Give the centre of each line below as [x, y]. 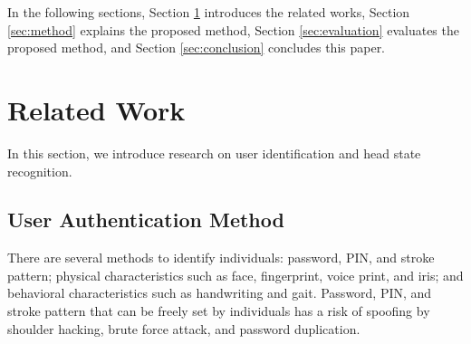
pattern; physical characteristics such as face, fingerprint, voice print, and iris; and [235, 275]
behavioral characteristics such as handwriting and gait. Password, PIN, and [220, 293]
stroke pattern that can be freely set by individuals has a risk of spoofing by [219, 311]
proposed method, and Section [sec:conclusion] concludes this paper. [197, 48]
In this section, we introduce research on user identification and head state [214, 153]
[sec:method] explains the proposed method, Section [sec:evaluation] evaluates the [233, 29]
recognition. [40, 171]
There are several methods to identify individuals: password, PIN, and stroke [221, 258]
